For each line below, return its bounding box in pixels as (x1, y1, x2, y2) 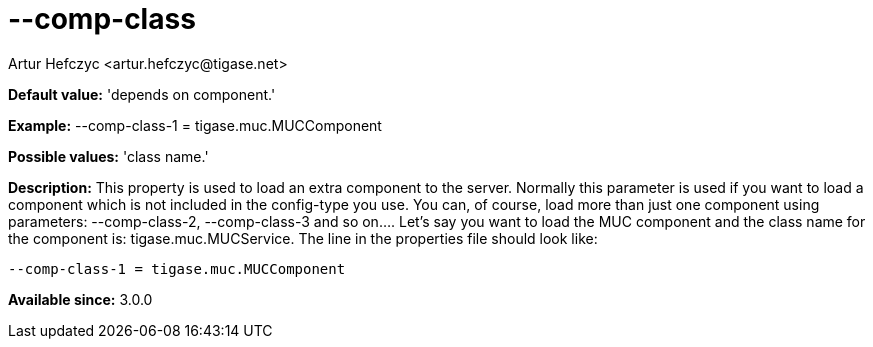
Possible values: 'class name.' (8, 147, 209, 165)
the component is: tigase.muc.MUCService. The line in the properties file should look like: (8, 229, 598, 247)
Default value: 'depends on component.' (8, 85, 276, 103)
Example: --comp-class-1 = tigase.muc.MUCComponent (8, 116, 382, 134)
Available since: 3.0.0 (8, 290, 153, 308)
